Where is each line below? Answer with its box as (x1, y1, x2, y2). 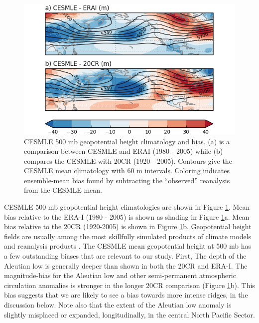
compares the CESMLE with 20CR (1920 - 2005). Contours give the (24, 155, 232, 166)
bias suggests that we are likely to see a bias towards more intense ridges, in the (4, 290, 248, 300)
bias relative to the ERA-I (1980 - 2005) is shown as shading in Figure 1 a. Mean (4, 211, 250, 222)
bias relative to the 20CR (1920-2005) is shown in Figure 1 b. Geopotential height (4, 221, 252, 232)
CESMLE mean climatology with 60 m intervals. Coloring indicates (24, 165, 230, 176)
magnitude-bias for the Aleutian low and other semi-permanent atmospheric (4, 270, 236, 281)
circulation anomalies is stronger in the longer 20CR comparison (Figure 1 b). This (4, 280, 255, 290)
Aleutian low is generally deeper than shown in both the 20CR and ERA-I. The (4, 260, 248, 271)
